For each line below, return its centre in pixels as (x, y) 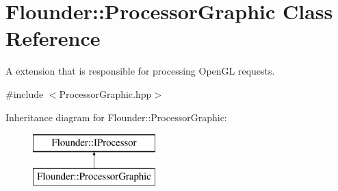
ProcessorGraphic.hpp (105, 93)
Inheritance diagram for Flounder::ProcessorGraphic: (116, 117)
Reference (53, 38)
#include (25, 93)
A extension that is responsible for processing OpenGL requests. (140, 71)
